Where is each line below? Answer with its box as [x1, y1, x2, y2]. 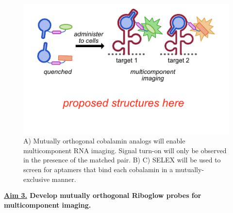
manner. [51, 174, 76, 184]
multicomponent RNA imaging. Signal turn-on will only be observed [23, 145, 227, 155]
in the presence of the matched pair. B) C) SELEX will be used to [23, 155, 221, 165]
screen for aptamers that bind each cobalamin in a [23, 164, 173, 175]
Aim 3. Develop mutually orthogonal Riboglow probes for [4, 190, 201, 200]
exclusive [23, 174, 50, 184]
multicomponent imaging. [4, 199, 91, 210]
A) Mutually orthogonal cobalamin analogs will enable [23, 136, 185, 146]
